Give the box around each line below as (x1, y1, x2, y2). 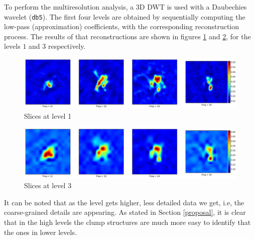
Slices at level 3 (24, 180, 72, 191)
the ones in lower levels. (4, 226, 77, 237)
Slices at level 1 (24, 110, 72, 121)
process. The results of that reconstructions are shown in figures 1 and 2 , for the (4, 31, 251, 41)
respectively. (48, 41, 86, 51)
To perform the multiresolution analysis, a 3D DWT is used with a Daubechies (4, 2, 247, 12)
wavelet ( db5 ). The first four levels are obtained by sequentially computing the (4, 11, 245, 22)
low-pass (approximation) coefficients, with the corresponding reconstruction (4, 21, 239, 32)
